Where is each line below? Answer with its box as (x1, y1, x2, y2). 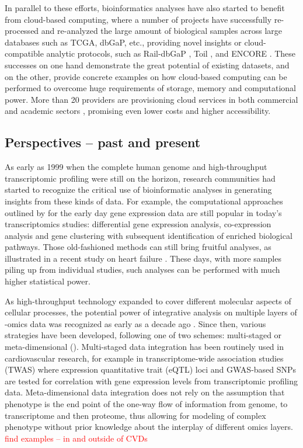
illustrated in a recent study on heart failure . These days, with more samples (5, 252, 281, 264)
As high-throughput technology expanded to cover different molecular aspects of (5, 294, 291, 307)
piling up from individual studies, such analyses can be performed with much (5, 263, 280, 276)
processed (5, 25, 39, 37)
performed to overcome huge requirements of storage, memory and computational (5, 82, 296, 94)
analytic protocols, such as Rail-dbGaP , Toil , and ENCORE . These (46, 47, 296, 60)
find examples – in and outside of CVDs (5, 432, 148, 444)
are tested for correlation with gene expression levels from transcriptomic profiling (5, 374, 298, 387)
